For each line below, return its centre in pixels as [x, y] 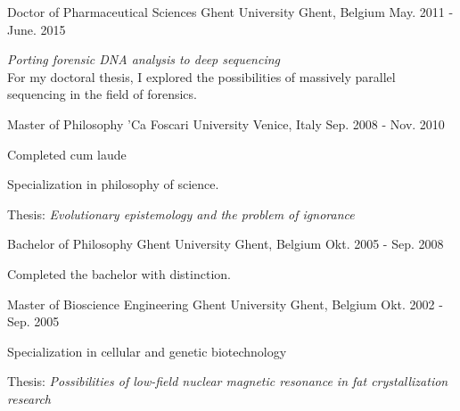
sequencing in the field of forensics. [102, 94]
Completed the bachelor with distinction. [119, 273]
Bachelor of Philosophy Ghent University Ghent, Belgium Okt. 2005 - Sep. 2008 [226, 244]
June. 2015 [37, 29]
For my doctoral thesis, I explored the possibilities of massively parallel [201, 76]
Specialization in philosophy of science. [113, 184]
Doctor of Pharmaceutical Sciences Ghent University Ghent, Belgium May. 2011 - [230, 12]
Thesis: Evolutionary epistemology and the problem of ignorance [181, 214]
